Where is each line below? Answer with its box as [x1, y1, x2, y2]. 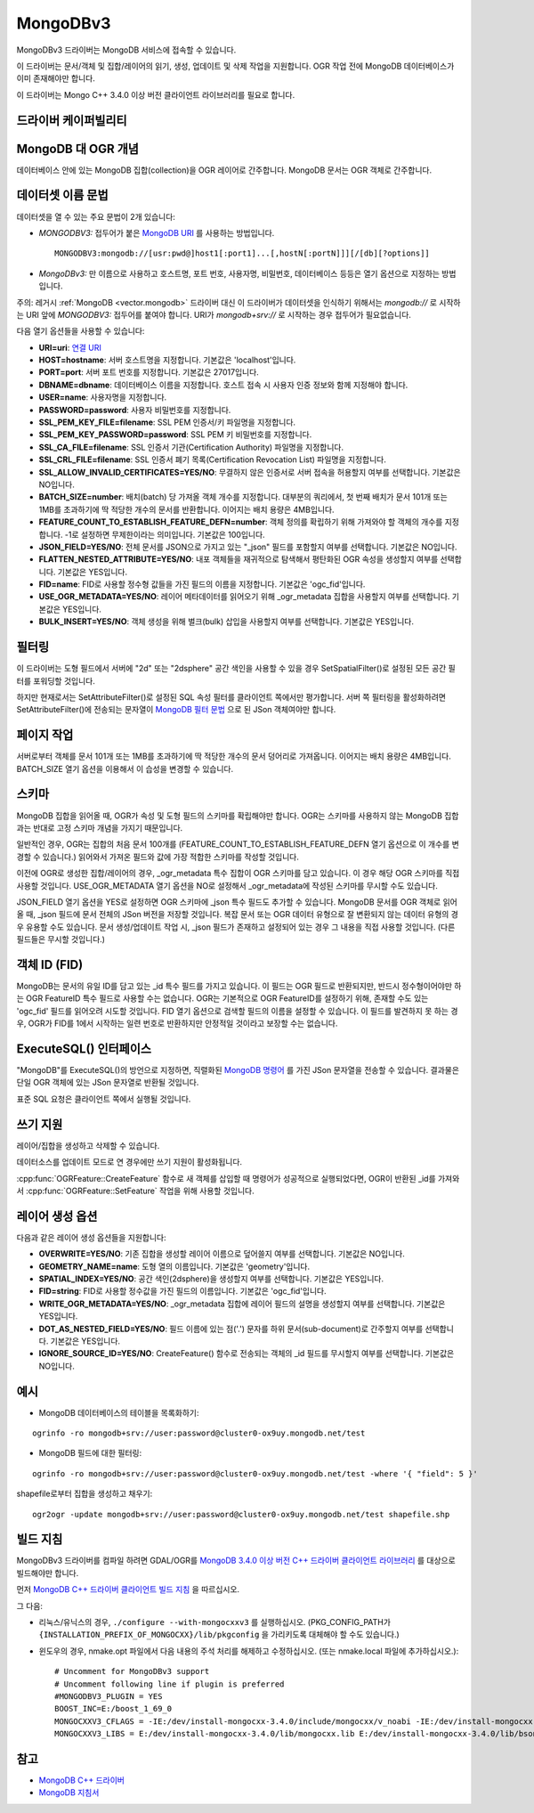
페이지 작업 [16, 728, 74, 743]
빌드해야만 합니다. [16, 1567, 79, 1578]
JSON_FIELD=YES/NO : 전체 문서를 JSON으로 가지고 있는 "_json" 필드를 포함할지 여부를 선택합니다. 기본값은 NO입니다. [38, 541, 457, 552]
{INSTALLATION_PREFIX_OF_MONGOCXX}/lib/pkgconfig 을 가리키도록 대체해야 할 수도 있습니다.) [38, 1630, 400, 1640]
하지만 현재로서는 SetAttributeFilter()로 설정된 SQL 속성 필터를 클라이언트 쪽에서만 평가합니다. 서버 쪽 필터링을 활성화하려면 [16, 691, 447, 703]
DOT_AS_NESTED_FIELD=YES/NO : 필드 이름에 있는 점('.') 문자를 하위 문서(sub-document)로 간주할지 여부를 [38, 1323, 424, 1334]
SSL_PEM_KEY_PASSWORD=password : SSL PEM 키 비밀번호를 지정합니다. [38, 429, 312, 440]
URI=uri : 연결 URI [38, 342, 102, 353]
